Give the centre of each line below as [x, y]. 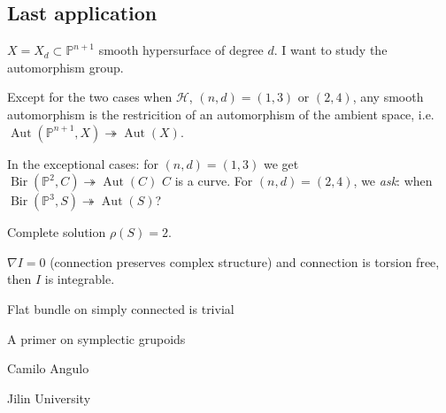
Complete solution [57, 232]
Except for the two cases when [90, 97]
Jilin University [49, 398]
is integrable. [80, 279]
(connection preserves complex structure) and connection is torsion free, [245, 261]
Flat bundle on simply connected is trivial [121, 308]
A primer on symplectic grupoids [96, 338]
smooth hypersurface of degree [181, 50]
